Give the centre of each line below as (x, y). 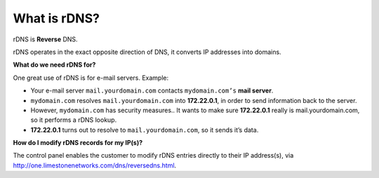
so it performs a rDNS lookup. (74, 120)
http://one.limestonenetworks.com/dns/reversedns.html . (95, 165)
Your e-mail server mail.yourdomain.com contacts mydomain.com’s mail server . (152, 90)
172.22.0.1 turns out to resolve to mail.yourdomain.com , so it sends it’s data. (145, 130)
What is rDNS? (56, 18)
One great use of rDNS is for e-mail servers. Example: (91, 78)
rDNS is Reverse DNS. (45, 39)
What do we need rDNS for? (54, 65)
